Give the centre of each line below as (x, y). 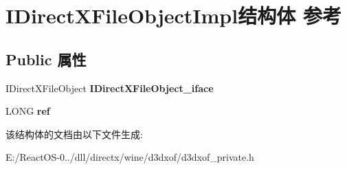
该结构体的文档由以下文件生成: (74, 134)
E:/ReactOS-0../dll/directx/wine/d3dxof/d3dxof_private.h (130, 157)
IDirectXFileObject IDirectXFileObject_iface (110, 88)
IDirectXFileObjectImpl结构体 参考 (173, 15)
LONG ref (28, 111)
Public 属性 (46, 59)
